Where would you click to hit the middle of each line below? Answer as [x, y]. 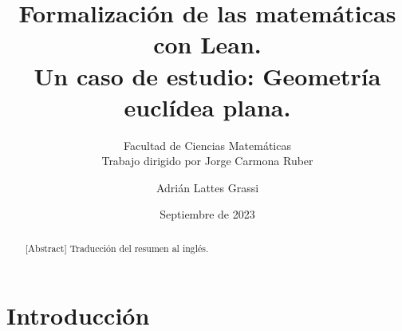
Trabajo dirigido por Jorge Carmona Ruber [207, 161]
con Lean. [207, 44]
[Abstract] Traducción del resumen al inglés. [117, 248]
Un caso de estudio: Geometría [207, 75]
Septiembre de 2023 [207, 214]
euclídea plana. [207, 106]
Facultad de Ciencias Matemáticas [207, 145]
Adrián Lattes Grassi [207, 187]
